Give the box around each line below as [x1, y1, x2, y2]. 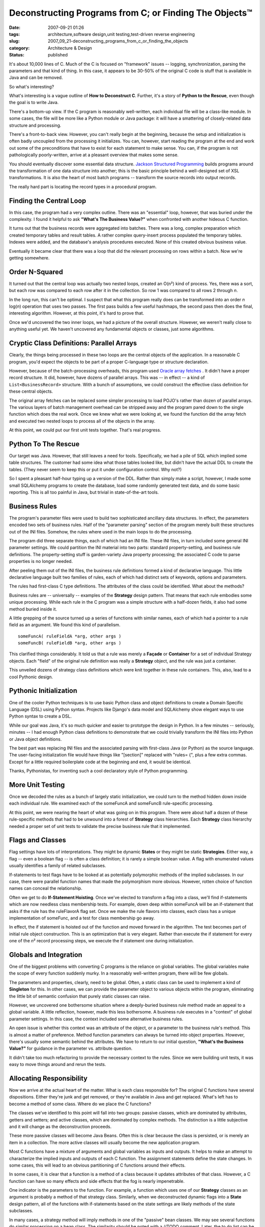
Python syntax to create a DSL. [9, 713, 72, 719]
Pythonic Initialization [9, 687, 78, 695]
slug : [9, 38, 20, 44]
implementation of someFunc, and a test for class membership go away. [9, 915, 155, 921]
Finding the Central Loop [9, 196, 86, 205]
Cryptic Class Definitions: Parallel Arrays [9, 339, 137, 347]
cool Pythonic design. [9, 674, 53, 680]
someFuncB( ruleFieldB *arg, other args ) [18, 640, 122, 646]
